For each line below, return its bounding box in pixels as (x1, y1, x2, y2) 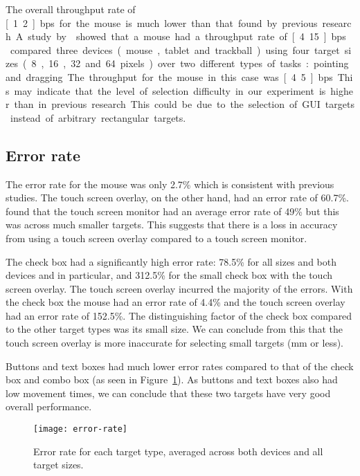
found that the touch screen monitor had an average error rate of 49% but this (6, 203, 339, 218)
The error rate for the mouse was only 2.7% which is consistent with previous (6, 176, 334, 191)
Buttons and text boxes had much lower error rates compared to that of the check (6, 358, 354, 373)
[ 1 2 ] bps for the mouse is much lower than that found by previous (6, 15, 318, 30)
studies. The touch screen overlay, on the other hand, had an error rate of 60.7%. (6, 190, 349, 205)
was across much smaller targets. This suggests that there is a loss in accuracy (6, 217, 338, 232)
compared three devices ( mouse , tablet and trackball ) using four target (10, 42, 340, 57)
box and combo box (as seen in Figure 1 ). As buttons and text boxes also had (6, 372, 338, 387)
